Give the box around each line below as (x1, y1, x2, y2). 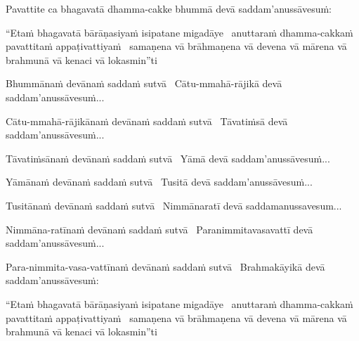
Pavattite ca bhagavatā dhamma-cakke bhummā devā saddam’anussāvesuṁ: (6, 1, 332, 15)
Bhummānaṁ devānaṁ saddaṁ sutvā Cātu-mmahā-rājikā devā (6, 76, 282, 91)
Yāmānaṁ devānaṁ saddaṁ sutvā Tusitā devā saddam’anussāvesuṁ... (6, 174, 313, 189)
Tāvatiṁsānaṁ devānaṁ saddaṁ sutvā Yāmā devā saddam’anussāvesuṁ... (6, 150, 330, 165)
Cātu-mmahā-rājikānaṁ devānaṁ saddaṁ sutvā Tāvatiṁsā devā (6, 113, 288, 128)
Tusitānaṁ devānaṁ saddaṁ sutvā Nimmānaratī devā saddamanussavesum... (6, 198, 342, 212)
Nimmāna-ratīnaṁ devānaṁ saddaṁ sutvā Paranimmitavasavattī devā (6, 221, 313, 236)
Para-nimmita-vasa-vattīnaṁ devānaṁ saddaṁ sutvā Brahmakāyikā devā (6, 259, 325, 274)
